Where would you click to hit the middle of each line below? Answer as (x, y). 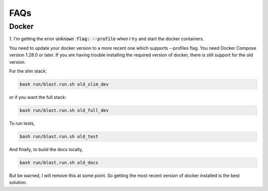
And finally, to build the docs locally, (46, 149)
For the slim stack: (28, 71)
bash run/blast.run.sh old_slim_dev (64, 84)
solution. (18, 183)
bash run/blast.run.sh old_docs (59, 162)
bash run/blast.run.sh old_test (59, 136)
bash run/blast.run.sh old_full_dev (64, 110)
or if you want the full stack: (38, 97)
